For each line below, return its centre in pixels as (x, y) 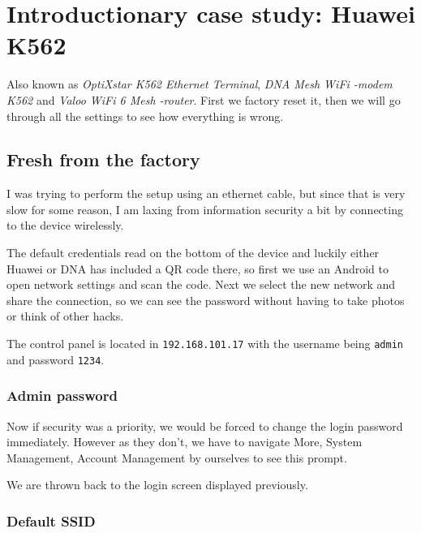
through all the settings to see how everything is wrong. (145, 116)
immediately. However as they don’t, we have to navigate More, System (185, 442)
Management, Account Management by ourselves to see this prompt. (177, 457)
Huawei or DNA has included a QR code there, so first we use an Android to (198, 268)
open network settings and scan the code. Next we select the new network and (201, 284)
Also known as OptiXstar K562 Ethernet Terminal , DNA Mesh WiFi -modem (200, 84)
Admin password (62, 395)
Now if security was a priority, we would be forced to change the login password (205, 426)
